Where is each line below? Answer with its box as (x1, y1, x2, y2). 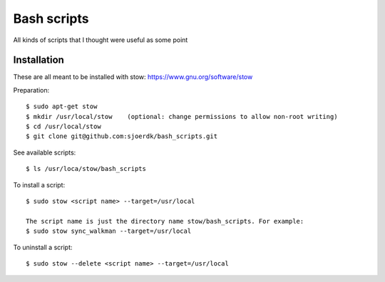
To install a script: (13, 180, 66, 189)
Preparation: (13, 85, 50, 94)
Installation (13, 54, 64, 66)
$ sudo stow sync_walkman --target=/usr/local (26, 227, 192, 235)
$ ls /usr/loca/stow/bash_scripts (26, 164, 146, 173)
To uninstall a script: (13, 243, 73, 251)
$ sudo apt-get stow (26, 103, 98, 110)
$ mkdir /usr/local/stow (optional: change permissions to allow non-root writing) (26, 113, 338, 120)
